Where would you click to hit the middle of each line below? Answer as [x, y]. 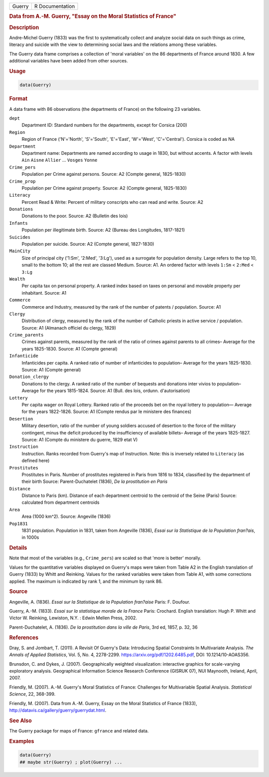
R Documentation [55, 6]
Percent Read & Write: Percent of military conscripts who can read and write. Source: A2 [113, 202]
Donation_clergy [29, 377]
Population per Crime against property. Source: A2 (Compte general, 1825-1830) [104, 188]
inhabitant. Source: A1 [44, 293]
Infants [19, 223]
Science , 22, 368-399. [32, 694]
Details [18, 548]
